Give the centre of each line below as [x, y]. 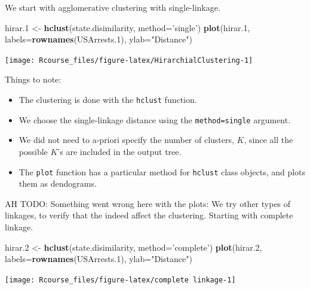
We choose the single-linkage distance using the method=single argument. [155, 119]
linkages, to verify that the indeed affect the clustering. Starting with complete [149, 215]
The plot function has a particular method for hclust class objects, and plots [162, 171]
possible [33, 151]
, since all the [268, 140]
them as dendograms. [58, 183]
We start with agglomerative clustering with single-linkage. [113, 7]
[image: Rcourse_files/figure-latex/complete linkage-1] [120, 280]
